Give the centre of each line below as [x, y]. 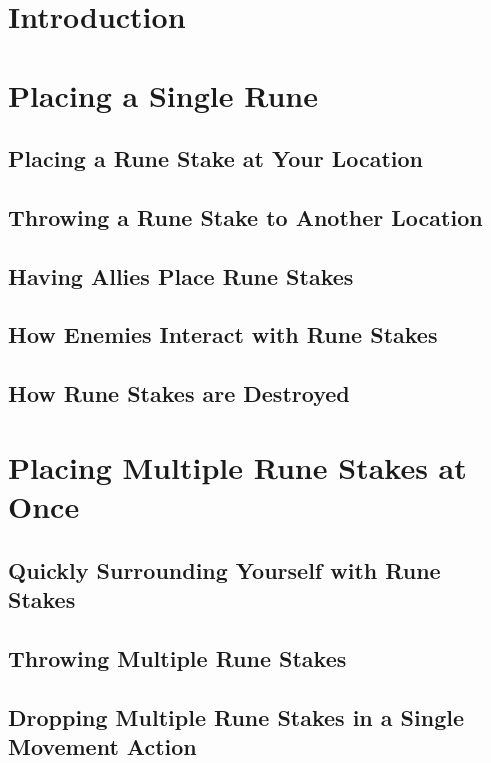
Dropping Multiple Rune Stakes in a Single [236, 716]
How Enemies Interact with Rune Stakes [223, 334]
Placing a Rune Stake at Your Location [216, 158]
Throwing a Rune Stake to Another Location [245, 216]
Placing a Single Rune [163, 94]
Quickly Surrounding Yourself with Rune [224, 569]
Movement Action [102, 745]
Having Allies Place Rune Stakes [181, 275]
